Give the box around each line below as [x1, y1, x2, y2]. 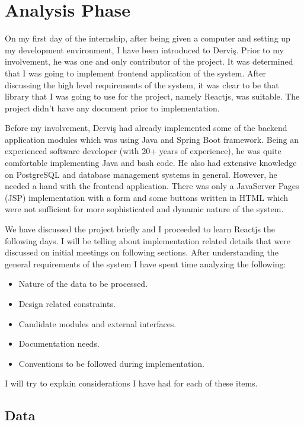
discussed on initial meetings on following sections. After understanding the [5, 246, 279, 258]
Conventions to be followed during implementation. [18, 357, 204, 369]
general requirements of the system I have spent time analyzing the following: [5, 257, 286, 270]
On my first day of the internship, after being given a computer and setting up [5, 32, 290, 44]
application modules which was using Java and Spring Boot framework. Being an [5, 133, 299, 145]
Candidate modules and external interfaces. [18, 317, 177, 330]
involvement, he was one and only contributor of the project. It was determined [5, 55, 293, 68]
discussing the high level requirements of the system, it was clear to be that [5, 78, 279, 91]
